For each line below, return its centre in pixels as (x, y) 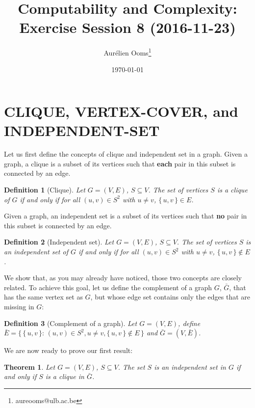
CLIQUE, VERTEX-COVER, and (121, 111)
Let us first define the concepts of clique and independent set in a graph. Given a (126, 154)
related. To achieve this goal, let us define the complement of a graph (108, 287)
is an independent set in (190, 367)
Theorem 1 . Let (30, 367)
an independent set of (36, 252)
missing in (19, 306)
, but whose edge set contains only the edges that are (170, 297)
